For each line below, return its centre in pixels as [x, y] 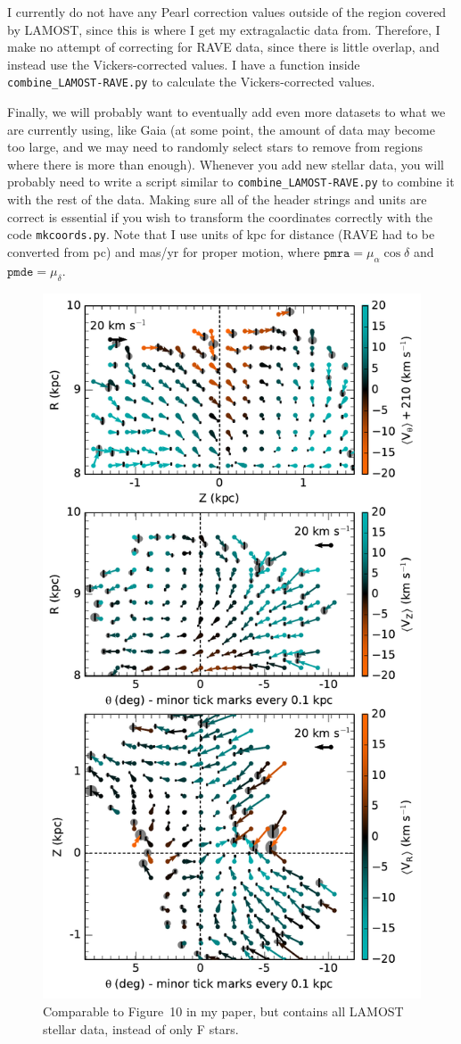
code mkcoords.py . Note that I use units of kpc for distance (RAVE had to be [221, 234]
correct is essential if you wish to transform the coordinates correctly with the [220, 216]
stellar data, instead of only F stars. [141, 1028]
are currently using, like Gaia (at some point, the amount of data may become [221, 129]
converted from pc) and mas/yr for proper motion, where [164, 251]
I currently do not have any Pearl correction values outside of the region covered [227, 12]
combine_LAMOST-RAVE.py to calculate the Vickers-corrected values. [191, 82]
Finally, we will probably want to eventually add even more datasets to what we [226, 112]
